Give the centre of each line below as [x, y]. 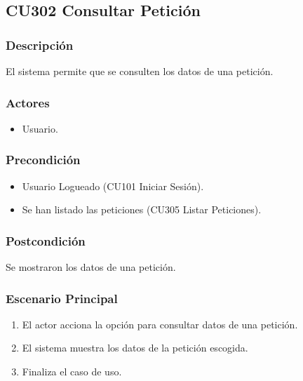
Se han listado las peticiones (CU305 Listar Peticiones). [142, 209]
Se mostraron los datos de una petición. [91, 267]
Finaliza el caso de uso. [72, 372]
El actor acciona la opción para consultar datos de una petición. [160, 324]
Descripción [40, 45]
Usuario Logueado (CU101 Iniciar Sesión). [113, 186]
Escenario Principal [62, 298]
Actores [28, 102]
